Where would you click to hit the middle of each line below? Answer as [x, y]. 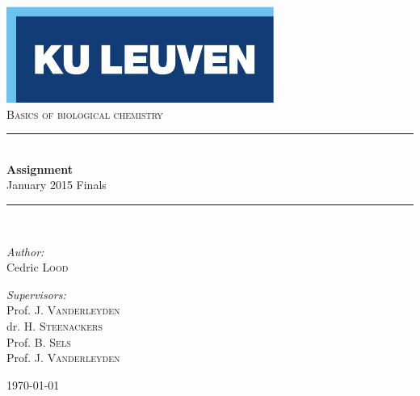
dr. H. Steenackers [55, 325]
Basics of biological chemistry [85, 114]
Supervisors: [36, 294]
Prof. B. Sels [39, 341]
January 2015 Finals [57, 185]
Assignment [40, 169]
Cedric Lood [38, 267]
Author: [25, 251]
